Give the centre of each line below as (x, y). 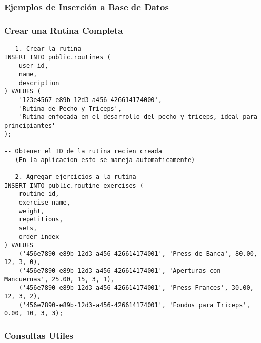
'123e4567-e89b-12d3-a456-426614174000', (90, 100)
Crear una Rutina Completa (64, 30)
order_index (39, 237)
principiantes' (30, 125)
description (39, 83)
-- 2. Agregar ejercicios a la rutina (70, 177)
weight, (32, 211)
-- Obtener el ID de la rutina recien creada (83, 151)
